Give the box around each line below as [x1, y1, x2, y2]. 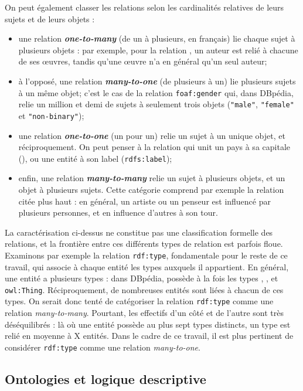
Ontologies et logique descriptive [5, 369, 206, 387]
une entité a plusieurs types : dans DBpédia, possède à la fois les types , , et [5, 272, 278, 284]
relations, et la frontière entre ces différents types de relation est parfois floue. [5, 237, 283, 250]
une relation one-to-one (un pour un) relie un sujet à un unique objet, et [18, 129, 285, 141]
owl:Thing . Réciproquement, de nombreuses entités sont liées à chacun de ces [5, 283, 284, 295]
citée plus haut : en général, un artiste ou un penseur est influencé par [18, 195, 271, 207]
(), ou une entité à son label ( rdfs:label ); [18, 152, 172, 164]
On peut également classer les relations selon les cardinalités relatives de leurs [5, 1, 284, 13]
